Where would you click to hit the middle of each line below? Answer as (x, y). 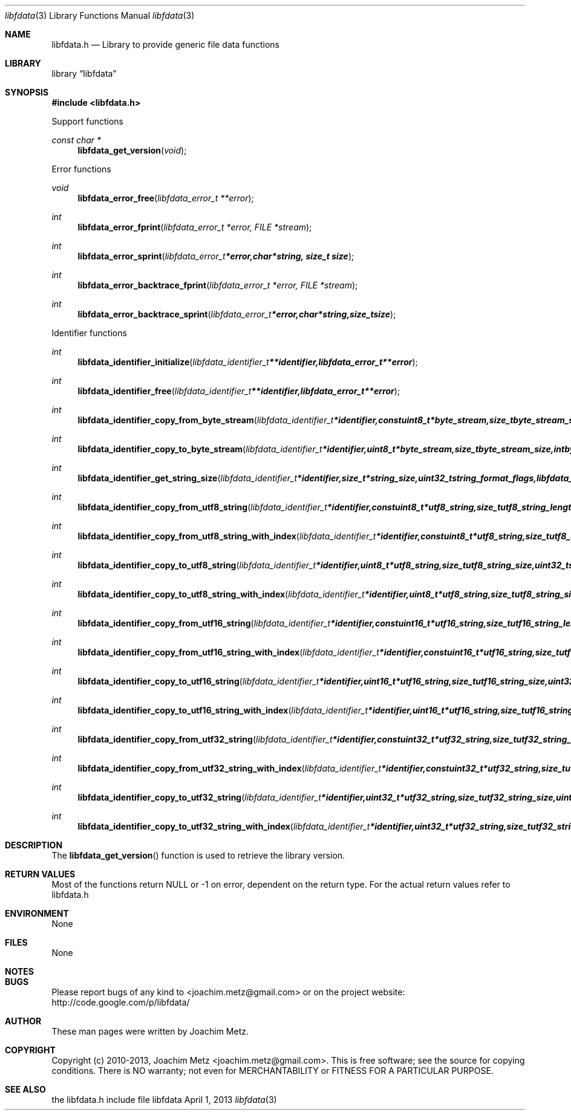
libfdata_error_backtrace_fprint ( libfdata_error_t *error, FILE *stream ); (218, 285)
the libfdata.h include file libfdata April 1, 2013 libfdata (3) (164, 1100)
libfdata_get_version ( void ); (132, 150)
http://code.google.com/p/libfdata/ (121, 1002)
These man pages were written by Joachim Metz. (150, 1031)
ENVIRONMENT (37, 913)
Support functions (87, 121)
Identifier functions (89, 333)
